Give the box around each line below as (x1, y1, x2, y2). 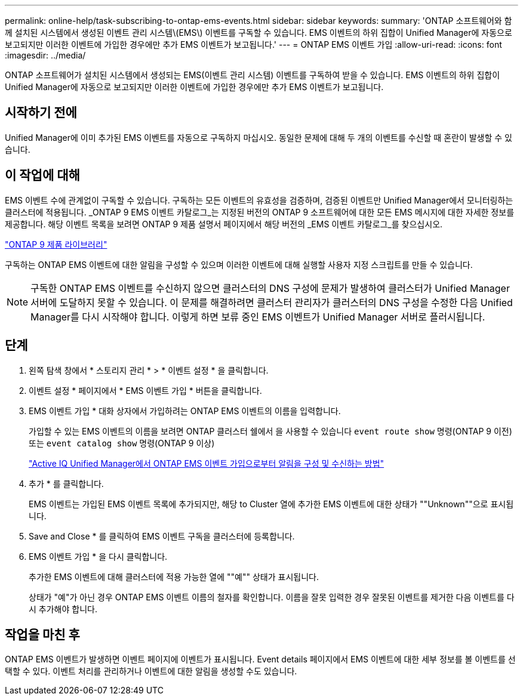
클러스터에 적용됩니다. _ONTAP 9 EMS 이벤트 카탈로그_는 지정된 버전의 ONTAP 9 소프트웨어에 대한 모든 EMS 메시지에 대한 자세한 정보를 (5, 206, 515, 217)
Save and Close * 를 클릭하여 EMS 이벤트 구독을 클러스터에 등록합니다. (29, 531, 295, 541)
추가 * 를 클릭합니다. (29, 478, 104, 489)
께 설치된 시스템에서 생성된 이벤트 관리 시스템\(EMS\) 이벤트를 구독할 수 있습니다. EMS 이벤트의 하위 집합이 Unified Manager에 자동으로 (5, 27, 512, 38)
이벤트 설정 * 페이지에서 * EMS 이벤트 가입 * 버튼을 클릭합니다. (29, 385, 262, 396)
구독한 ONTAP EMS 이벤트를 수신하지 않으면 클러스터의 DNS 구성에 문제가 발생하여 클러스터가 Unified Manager (30, 282, 510, 294)
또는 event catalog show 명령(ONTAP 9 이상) (29, 437, 215, 448)
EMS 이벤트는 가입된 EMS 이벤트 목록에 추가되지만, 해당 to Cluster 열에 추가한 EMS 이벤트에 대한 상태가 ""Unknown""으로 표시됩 (29, 498, 514, 509)
